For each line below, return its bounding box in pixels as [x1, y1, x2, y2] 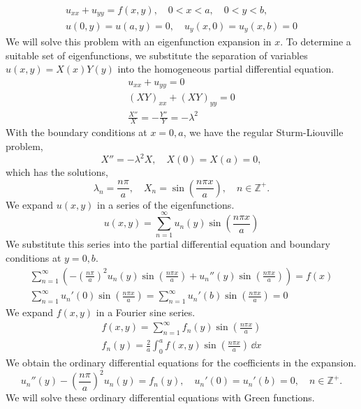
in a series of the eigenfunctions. [97, 197, 235, 211]
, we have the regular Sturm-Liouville [183, 125, 344, 140]
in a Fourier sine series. [96, 304, 196, 319]
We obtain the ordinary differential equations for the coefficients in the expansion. [6, 355, 357, 370]
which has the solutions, [6, 165, 108, 179]
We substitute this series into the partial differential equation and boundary [6, 237, 330, 251]
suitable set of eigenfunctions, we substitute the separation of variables [6, 47, 308, 62]
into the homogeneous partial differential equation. [117, 61, 334, 76]
